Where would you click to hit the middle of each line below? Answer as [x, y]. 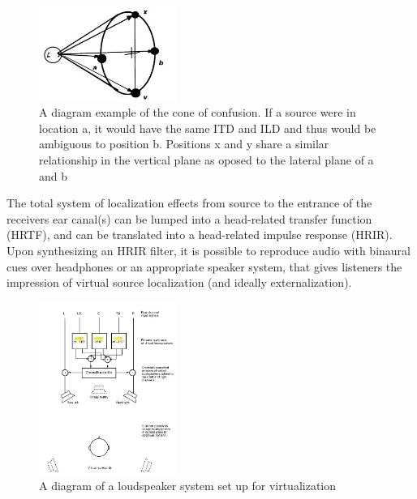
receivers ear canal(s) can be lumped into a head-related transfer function [189, 218]
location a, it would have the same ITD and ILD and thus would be [208, 128]
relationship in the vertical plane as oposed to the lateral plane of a [206, 160]
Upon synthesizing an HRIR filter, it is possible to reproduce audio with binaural [208, 251]
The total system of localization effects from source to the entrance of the [189, 203]
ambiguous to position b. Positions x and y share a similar [184, 144]
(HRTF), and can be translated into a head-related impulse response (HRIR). [200, 235]
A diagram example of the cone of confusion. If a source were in [198, 112]
